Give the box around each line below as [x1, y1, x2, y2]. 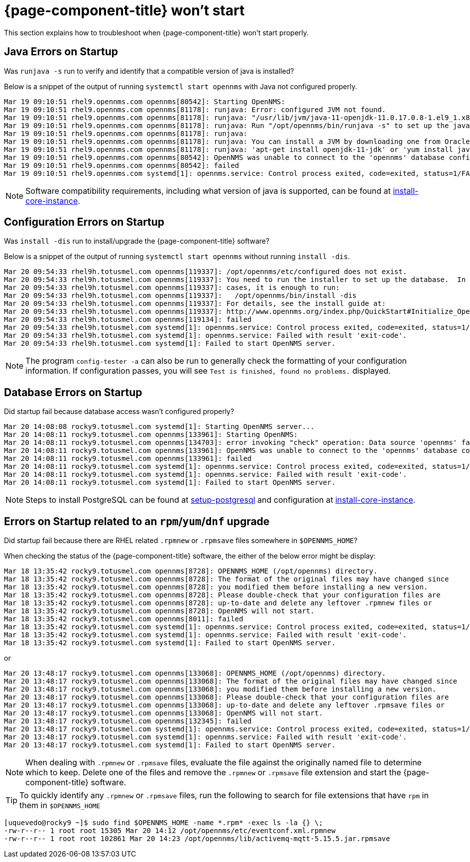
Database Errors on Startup [4, 386, 142, 399]
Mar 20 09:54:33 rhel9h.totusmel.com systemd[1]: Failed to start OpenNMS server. [4, 339, 336, 348]
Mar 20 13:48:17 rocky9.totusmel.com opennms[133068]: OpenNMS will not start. [4, 709, 323, 718]
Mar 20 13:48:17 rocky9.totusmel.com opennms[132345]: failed [4, 717, 252, 725]
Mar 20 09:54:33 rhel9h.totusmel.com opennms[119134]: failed [4, 315, 252, 324]
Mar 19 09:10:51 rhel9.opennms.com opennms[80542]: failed [4, 161, 239, 169]
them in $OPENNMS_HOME [19, 800, 101, 811]
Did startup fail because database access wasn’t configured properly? [4, 407, 235, 416]
